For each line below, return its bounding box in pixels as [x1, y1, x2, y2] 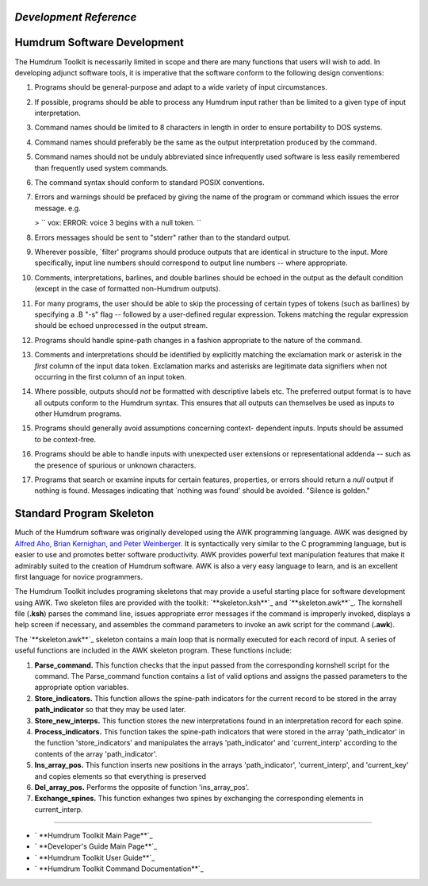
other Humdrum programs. [34, 409, 122, 418]
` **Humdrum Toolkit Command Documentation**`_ [34, 864, 204, 873]
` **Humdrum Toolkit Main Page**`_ [34, 830, 154, 841]
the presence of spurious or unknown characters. [34, 460, 197, 470]
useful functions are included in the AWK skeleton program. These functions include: [14, 645, 292, 655]
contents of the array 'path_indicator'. [34, 749, 158, 758]
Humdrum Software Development [14, 36, 184, 49]
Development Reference [14, 10, 137, 24]
